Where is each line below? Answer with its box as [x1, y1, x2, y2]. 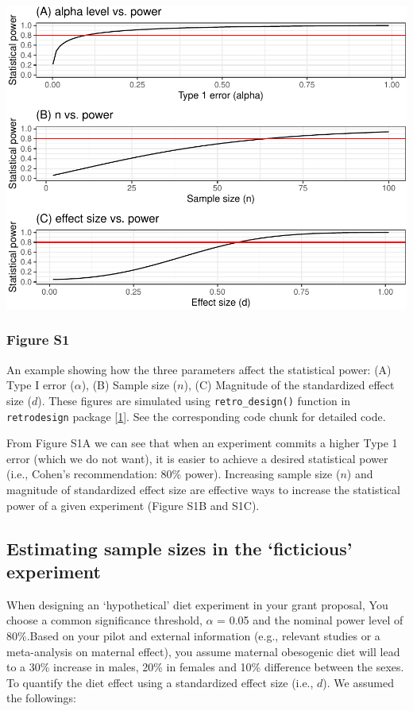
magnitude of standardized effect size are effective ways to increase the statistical [6, 481, 400, 498]
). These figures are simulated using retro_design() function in [37, 392, 351, 408]
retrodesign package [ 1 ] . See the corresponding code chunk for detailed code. [6, 408, 386, 424]
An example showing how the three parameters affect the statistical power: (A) [6, 361, 392, 377]
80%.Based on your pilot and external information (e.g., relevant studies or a [6, 628, 380, 644]
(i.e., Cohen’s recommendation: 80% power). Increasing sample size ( [6, 466, 341, 482]
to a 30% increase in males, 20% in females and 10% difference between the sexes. [6, 659, 404, 675]
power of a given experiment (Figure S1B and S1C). [6, 497, 260, 513]
